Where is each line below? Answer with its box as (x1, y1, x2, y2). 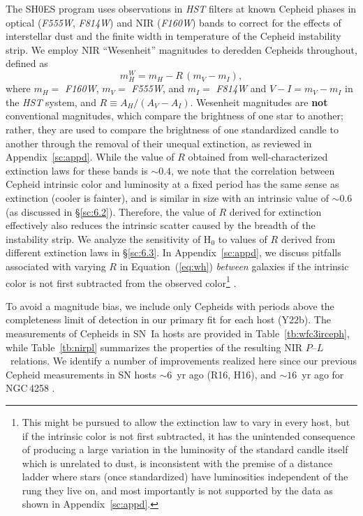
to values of (218, 231, 267, 246)
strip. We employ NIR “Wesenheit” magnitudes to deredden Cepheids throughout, (6, 42, 357, 57)
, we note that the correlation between (171, 163, 335, 177)
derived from (281, 231, 336, 246)
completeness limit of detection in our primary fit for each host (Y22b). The (6, 312, 331, 327)
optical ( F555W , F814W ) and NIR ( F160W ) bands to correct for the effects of (6, 15, 341, 29)
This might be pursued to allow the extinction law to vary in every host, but (22, 414, 350, 429)
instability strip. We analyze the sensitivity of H (6, 231, 212, 246)
